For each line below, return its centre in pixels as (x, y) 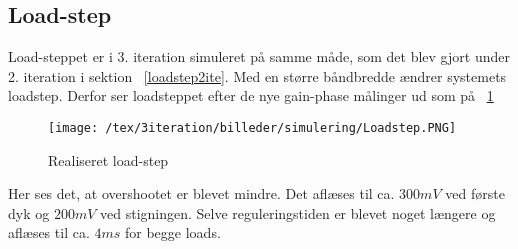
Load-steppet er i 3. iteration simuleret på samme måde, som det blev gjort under (259, 56)
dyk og (29, 212)
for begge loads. (173, 232)
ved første (475, 193)
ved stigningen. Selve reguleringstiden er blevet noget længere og (298, 212)
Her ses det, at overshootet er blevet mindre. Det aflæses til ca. (201, 193)
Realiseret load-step (108, 159)
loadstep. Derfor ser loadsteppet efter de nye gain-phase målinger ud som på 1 (251, 95)
